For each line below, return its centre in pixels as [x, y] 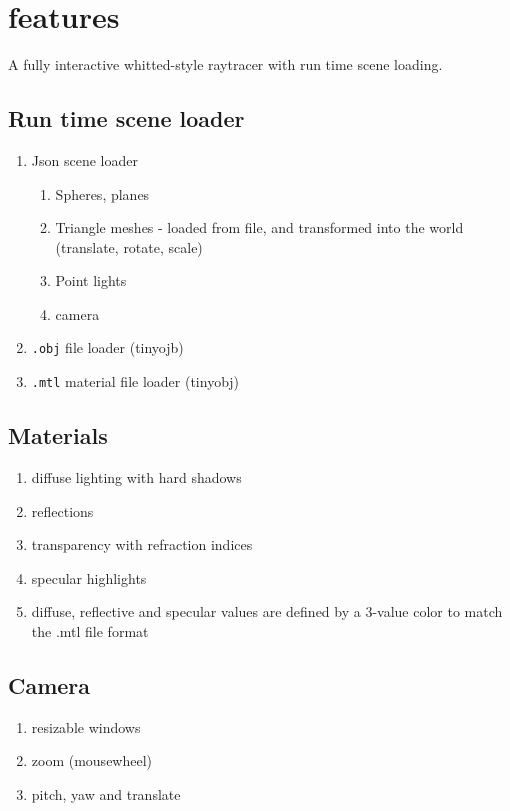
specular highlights [89, 577]
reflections [62, 510]
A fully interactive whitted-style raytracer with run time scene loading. [225, 64]
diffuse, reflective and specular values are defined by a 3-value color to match [267, 611]
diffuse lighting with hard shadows [136, 477]
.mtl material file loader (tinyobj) [135, 381]
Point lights [91, 280]
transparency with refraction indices [142, 544]
